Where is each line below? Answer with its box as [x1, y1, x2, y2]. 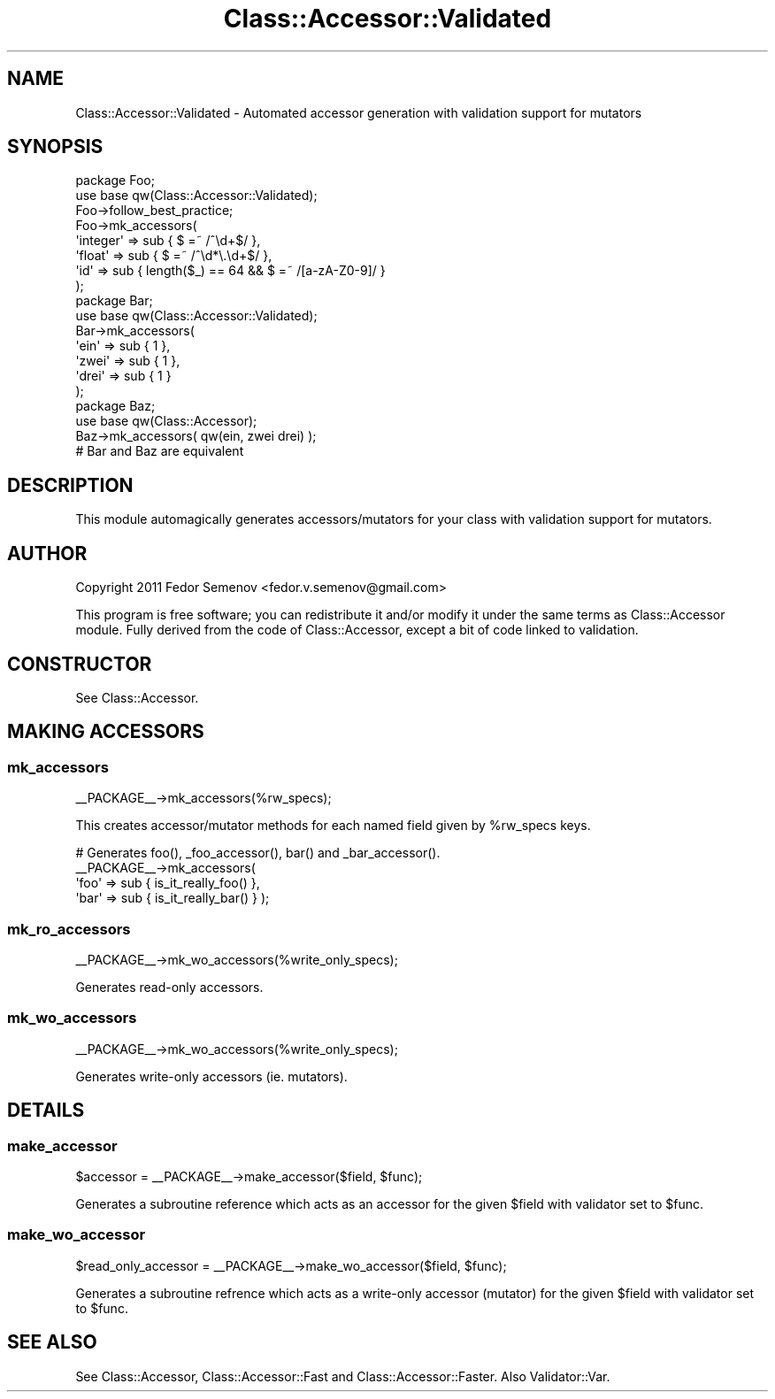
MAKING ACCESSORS [7, 720, 204, 743]
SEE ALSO [7, 1331, 97, 1354]
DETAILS [7, 1099, 85, 1122]
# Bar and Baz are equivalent [75, 443, 244, 459]
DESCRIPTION [7, 473, 134, 496]
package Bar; [75, 293, 153, 309]
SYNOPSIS [7, 135, 104, 158]
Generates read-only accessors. [75, 979, 264, 995]
